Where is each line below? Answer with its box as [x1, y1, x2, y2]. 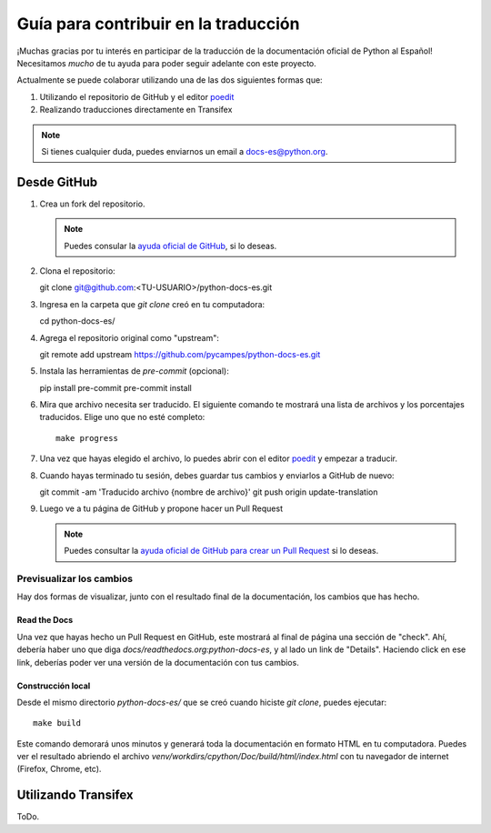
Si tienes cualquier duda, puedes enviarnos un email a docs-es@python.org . [41, 146, 328, 156]
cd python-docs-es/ [39, 316, 115, 326]
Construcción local [16, 680, 91, 691]
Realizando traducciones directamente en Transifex [39, 105, 233, 115]
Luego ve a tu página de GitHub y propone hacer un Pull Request [39, 503, 284, 514]
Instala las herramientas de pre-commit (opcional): [39, 366, 229, 376]
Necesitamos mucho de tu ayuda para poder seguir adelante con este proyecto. [16, 57, 317, 68]
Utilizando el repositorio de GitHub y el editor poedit [39, 91, 235, 102]
